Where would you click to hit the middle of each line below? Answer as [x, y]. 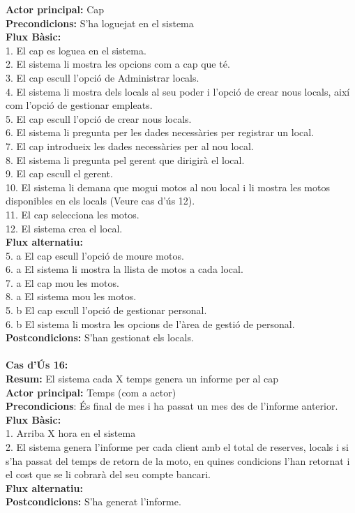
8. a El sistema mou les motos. [71, 296]
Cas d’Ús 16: [37, 365]
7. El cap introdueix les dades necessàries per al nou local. [130, 146]
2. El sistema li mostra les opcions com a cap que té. [118, 64]
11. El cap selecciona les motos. [73, 214]
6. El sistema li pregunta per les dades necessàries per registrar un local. [160, 132]
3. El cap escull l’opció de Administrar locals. [103, 77]
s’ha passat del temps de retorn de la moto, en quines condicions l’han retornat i [178, 460]
